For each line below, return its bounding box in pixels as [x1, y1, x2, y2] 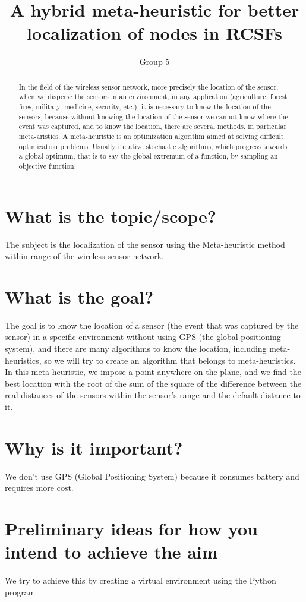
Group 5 [139, 55, 170, 68]
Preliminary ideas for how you [5, 516, 258, 541]
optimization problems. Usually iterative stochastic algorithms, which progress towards [18, 141, 288, 151]
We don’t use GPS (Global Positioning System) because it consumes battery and [5, 469, 299, 482]
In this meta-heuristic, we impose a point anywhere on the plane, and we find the [5, 365, 301, 378]
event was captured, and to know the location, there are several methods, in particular [18, 121, 287, 131]
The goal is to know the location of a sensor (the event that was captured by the [5, 319, 299, 331]
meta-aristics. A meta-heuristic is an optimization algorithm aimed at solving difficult [18, 131, 284, 141]
